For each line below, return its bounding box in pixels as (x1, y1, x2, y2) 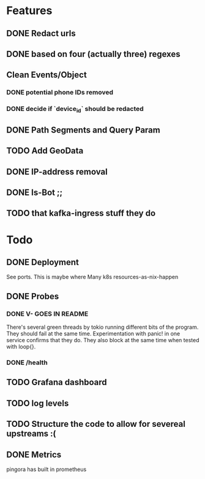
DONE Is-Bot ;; (6, 188, 63, 198)
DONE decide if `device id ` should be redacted (6, 105, 144, 114)
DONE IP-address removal (6, 166, 108, 177)
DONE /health (6, 358, 48, 367)
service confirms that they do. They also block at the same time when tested (6, 337, 199, 344)
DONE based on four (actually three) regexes (6, 48, 181, 59)
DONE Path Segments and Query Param (6, 125, 160, 135)
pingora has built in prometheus (6, 466, 87, 473)
